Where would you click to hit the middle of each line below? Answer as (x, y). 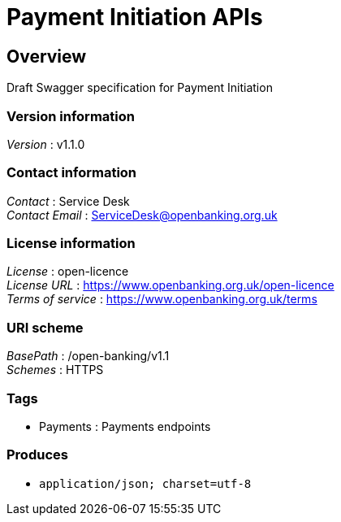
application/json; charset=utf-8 (145, 483)
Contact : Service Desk (68, 201)
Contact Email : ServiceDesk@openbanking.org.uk (142, 215)
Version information (71, 116)
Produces (37, 455)
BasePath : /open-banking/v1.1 (88, 356)
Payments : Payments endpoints (125, 426)
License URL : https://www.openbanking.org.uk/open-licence (170, 285)
